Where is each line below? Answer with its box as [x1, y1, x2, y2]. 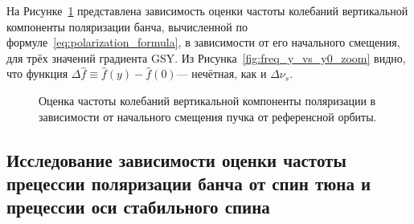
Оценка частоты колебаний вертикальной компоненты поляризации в [39, 92, 376, 108]
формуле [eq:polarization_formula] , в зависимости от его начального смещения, [6, 34, 400, 51]
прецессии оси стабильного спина [6, 194, 270, 219]
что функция [6, 65, 68, 82]
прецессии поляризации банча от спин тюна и [6, 170, 371, 195]
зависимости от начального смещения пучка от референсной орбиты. [39, 108, 377, 124]
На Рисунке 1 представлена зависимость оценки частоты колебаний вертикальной [6, 2, 408, 18]
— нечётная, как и [176, 65, 267, 82]
